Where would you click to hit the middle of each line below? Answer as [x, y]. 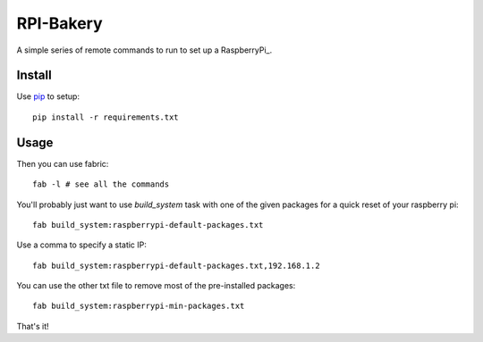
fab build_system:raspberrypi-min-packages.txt [139, 306]
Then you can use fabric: [63, 163]
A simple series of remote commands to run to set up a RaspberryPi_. [144, 50]
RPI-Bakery [59, 23]
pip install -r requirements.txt [106, 117]
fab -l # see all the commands [101, 184]
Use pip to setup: [48, 96]
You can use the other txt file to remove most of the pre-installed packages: [156, 286]
